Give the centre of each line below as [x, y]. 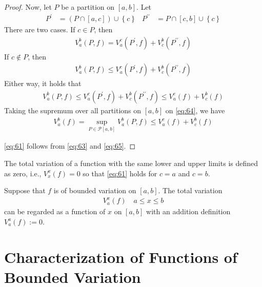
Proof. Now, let [28, 7]
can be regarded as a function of [55, 211]
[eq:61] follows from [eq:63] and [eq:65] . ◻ [70, 146]
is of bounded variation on [95, 190]
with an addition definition [188, 211]
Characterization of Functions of [121, 257]
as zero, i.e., [23, 173]
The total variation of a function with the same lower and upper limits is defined [131, 163]
